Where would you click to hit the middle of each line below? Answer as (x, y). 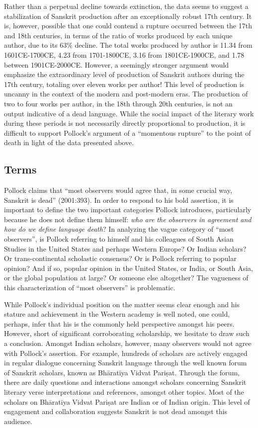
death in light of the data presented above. (69, 142)
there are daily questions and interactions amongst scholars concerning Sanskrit (125, 382)
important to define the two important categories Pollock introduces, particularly (128, 210)
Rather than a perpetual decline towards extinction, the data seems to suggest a (126, 6)
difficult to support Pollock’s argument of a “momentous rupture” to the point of (128, 132)
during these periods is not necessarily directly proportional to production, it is (125, 123)
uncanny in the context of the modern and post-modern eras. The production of (126, 94)
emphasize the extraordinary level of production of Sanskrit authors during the (124, 74)
